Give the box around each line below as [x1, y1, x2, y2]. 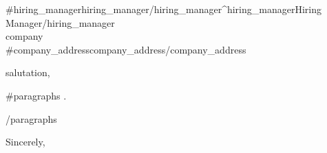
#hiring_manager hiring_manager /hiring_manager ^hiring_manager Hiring [6, 2, 321, 16]
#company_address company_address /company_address [6, 42, 246, 56]
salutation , [6, 65, 50, 80]
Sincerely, [6, 134, 45, 149]
